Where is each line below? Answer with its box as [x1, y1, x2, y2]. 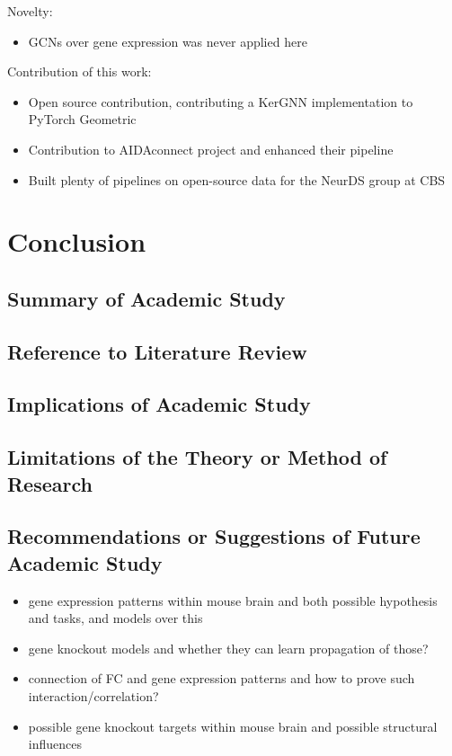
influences [28, 734, 82, 753]
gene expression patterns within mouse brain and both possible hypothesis [28, 591, 438, 609]
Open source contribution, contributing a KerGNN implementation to [28, 92, 413, 111]
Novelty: [7, 2, 53, 20]
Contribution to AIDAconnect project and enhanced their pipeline [28, 139, 394, 158]
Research [7, 469, 93, 497]
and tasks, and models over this [28, 609, 203, 627]
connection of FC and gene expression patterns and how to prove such [28, 669, 415, 688]
